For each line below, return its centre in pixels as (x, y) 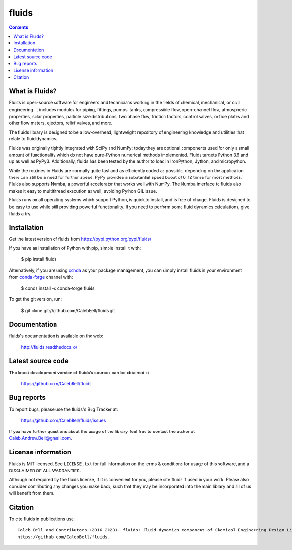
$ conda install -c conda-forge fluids (58, 288)
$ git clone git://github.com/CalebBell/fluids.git (68, 310)
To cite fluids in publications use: (42, 519)
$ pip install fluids (39, 259)
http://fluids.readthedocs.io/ (49, 347)
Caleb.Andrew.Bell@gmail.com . (41, 438)
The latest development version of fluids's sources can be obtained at (79, 373)
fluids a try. (20, 214)
